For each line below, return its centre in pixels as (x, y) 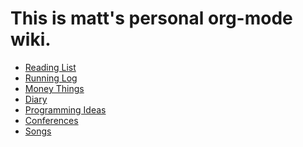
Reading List (50, 67)
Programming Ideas (65, 109)
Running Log (51, 78)
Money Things (54, 88)
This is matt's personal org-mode (151, 18)
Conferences (51, 120)
